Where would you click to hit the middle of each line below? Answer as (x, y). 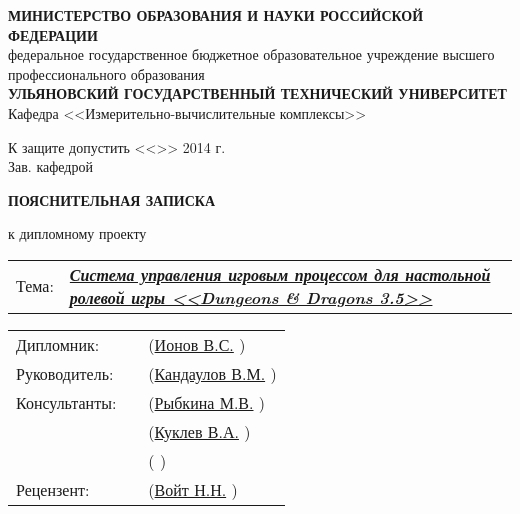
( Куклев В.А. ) (199, 431)
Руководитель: (65, 373)
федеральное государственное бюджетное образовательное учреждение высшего (251, 54)
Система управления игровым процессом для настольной (280, 274)
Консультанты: (66, 402)
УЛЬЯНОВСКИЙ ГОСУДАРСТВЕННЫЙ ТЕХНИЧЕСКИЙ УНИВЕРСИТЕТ (257, 93)
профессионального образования (106, 73)
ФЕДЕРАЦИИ (53, 34)
